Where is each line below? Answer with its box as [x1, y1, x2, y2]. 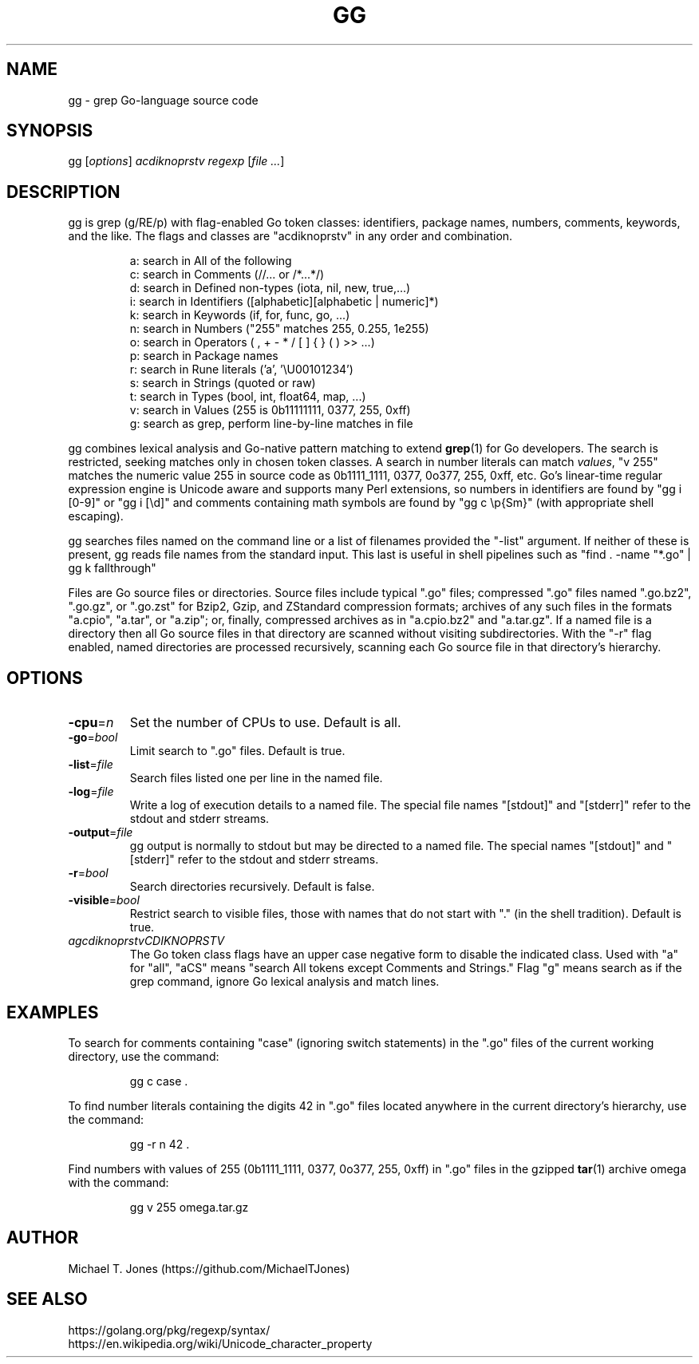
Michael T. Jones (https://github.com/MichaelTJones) [68, 1261, 350, 1275]
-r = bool [68, 866, 109, 880]
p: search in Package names [129, 349, 278, 363]
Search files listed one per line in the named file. [129, 771, 383, 785]
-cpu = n [68, 714, 114, 731]
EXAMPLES [6, 1002, 99, 1022]
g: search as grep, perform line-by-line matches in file [129, 417, 413, 431]
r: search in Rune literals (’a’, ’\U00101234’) [129, 362, 353, 377]
